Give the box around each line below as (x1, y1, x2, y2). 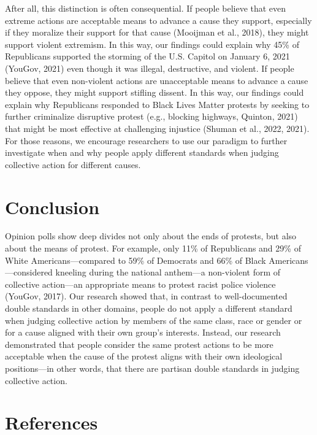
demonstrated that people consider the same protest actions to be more (5, 337, 273, 350)
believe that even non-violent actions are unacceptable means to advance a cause (5, 74, 308, 87)
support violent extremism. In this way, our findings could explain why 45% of (5, 37, 299, 50)
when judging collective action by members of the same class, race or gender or (5, 314, 302, 326)
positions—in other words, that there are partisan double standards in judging (5, 361, 300, 374)
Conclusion (5, 194, 100, 219)
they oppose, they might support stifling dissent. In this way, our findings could (5, 86, 304, 99)
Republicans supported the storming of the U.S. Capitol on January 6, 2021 (5, 50, 290, 63)
